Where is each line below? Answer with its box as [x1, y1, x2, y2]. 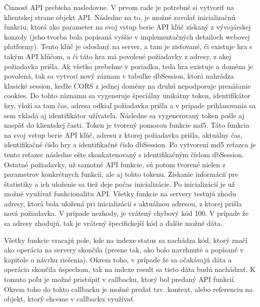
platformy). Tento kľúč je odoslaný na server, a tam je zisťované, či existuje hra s [4, 41, 252, 52]
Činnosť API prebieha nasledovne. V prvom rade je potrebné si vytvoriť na [4, 2, 234, 12]
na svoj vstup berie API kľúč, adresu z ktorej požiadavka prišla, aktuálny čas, [4, 129, 242, 140]
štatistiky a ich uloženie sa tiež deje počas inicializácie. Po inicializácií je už [4, 178, 235, 189]
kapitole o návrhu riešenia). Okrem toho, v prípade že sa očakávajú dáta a [4, 254, 232, 264]
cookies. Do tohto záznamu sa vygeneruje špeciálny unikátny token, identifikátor [4, 90, 250, 101]
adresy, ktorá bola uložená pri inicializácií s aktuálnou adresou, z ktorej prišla [4, 198, 242, 208]
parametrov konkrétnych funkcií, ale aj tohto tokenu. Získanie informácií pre [4, 169, 238, 179]
